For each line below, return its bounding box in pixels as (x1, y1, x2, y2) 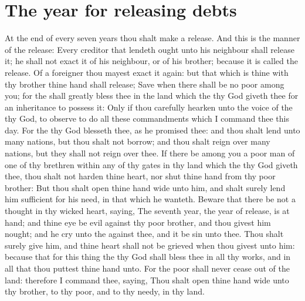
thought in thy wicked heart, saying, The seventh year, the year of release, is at (5, 205, 290, 217)
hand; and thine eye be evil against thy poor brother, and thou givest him (5, 216, 271, 228)
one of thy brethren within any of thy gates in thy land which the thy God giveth (5, 158, 298, 170)
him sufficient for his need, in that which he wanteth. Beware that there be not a (5, 193, 296, 205)
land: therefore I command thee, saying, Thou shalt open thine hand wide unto (5, 273, 289, 286)
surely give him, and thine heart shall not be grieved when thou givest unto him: (5, 239, 295, 251)
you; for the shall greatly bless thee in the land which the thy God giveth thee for (5, 89, 299, 102)
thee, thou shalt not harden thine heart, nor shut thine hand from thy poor (5, 170, 276, 182)
